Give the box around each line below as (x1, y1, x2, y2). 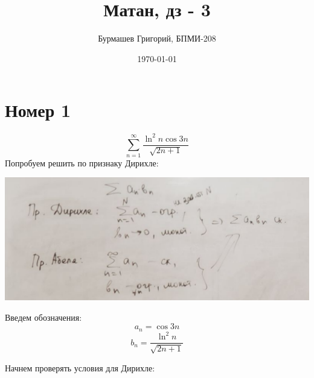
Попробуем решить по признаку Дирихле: (5, 156, 159, 169)
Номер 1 (5, 98, 71, 122)
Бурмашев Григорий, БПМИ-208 (98, 32, 216, 45)
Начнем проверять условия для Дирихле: (5, 361, 155, 374)
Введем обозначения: (5, 310, 82, 323)
